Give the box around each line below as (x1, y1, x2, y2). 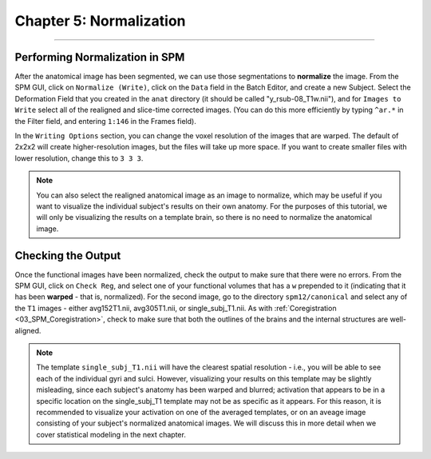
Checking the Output (14, 249, 121, 262)
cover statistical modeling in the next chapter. (36, 429, 187, 439)
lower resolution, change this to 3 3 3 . (14, 153, 144, 163)
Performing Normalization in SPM (14, 50, 185, 64)
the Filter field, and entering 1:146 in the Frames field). (14, 116, 197, 126)
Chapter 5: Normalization (14, 12, 186, 30)
